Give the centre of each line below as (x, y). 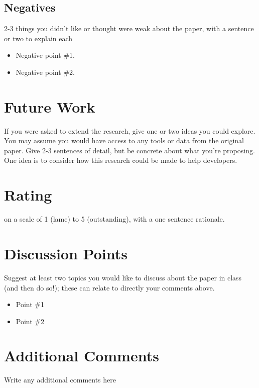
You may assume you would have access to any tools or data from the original (124, 140)
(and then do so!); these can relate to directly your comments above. (109, 287)
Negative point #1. (45, 55)
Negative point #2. (45, 72)
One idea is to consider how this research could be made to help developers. (121, 160)
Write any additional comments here (60, 380)
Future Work (50, 106)
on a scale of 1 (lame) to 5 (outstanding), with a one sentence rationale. (114, 219)
